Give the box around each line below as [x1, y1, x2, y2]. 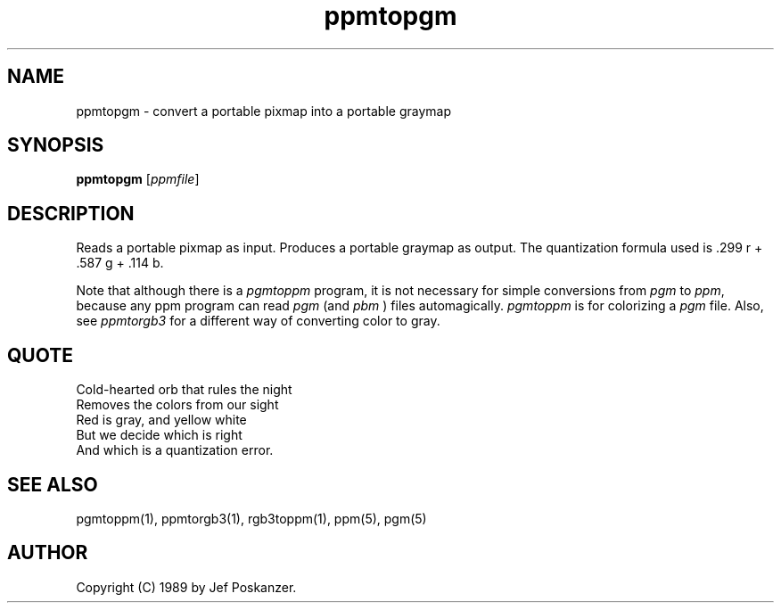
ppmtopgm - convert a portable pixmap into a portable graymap [76, 103, 452, 119]
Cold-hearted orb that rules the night [76, 382, 292, 398]
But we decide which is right [76, 427, 243, 443]
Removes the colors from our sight [76, 397, 279, 413]
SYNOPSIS [7, 134, 104, 157]
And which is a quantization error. [76, 442, 274, 458]
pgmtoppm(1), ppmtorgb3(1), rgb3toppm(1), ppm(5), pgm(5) [76, 510, 427, 526]
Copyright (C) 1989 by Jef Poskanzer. [76, 579, 297, 595]
